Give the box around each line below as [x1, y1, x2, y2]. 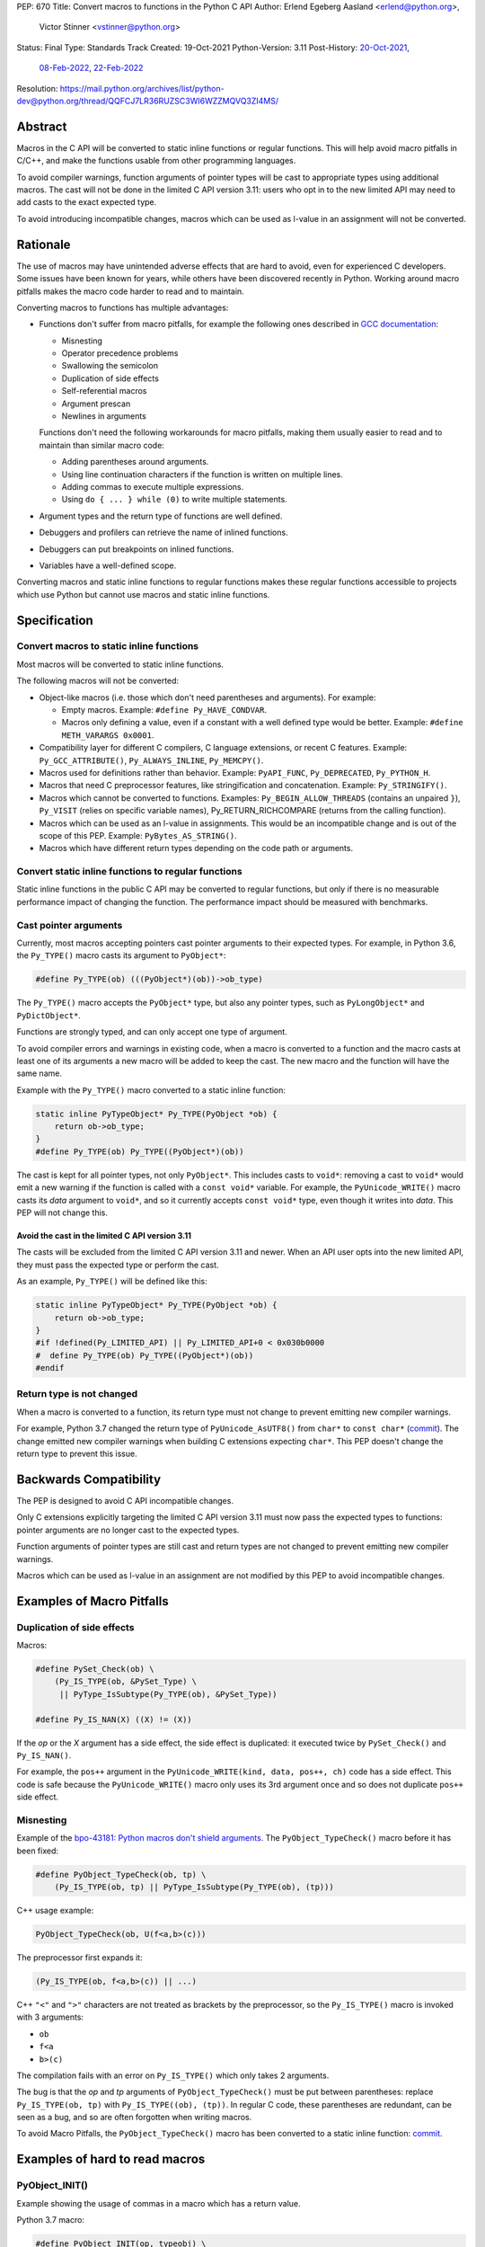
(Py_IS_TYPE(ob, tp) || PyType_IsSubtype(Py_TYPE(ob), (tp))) [54, 1882, 334, 1892]
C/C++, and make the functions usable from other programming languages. [16, 155, 296, 166]
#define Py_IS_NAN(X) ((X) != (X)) [35, 1714, 192, 1725]
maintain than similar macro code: [39, 440, 165, 450]
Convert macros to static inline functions [16, 640, 199, 653]
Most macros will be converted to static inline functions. [16, 659, 225, 670]
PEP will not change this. [16, 1207, 108, 1218]
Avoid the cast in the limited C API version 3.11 [16, 1230, 192, 1241]
